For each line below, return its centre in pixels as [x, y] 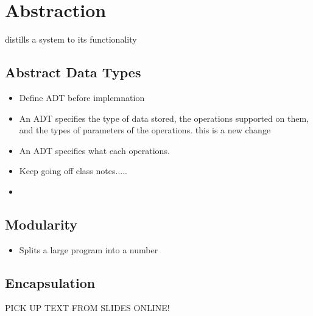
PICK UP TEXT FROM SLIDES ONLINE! [87, 308]
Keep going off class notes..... [73, 171]
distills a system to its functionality [71, 39]
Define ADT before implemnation [82, 97]
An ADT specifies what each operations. [94, 150]
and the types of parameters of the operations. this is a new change [145, 130]
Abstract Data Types [73, 72]
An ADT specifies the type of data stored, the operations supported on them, [164, 118]
